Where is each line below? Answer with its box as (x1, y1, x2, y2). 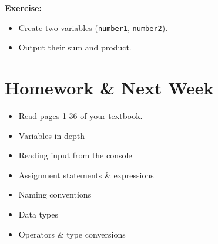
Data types (18, 208, 58, 220)
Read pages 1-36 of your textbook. (18, 109, 143, 121)
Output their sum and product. (18, 41, 132, 53)
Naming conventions (18, 188, 92, 201)
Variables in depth (18, 129, 85, 141)
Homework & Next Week (5, 76, 214, 100)
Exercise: (5, 2, 42, 13)
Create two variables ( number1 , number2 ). (18, 21, 168, 33)
